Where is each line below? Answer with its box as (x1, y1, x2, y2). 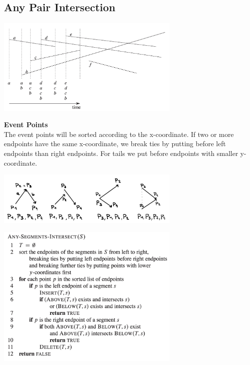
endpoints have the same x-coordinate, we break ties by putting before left (4, 138, 226, 149)
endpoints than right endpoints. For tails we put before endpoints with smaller (4, 148, 238, 158)
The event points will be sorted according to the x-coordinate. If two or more (4, 129, 234, 139)
